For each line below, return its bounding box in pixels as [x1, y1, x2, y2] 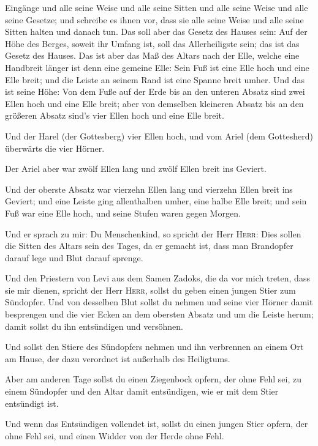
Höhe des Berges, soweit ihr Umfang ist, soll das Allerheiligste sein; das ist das [5, 37, 300, 50]
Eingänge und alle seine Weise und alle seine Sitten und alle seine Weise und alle [5, 1, 308, 13]
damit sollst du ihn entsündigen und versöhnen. [5, 319, 183, 332]
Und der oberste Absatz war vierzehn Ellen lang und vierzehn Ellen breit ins [5, 182, 293, 195]
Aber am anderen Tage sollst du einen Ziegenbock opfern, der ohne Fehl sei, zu [5, 373, 301, 385]
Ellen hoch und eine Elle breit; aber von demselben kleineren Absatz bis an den [5, 97, 304, 110]
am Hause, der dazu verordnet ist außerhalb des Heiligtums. [5, 352, 230, 365]
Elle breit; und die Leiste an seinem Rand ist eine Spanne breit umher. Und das [5, 73, 305, 86]
